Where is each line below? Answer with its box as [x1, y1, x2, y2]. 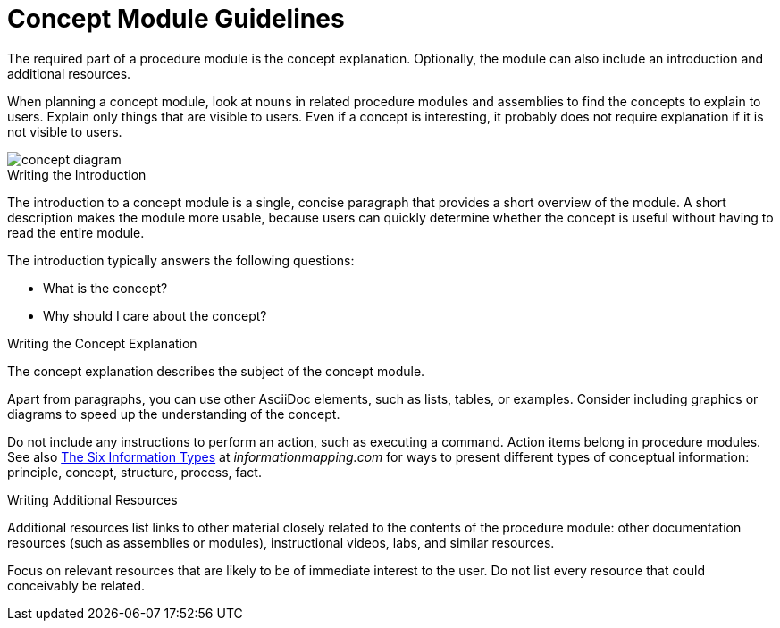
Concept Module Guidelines [7, 4, 345, 34]
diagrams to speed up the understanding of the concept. [7, 406, 340, 422]
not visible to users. [7, 123, 122, 139]
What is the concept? [43, 280, 168, 296]
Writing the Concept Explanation [7, 335, 197, 351]
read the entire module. [7, 224, 145, 240]
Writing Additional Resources [7, 491, 178, 507]
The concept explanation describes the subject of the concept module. [7, 363, 425, 379]
